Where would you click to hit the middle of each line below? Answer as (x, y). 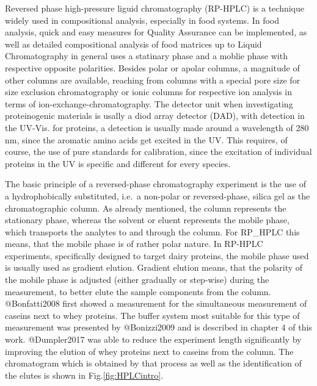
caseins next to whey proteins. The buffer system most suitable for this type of (152, 315)
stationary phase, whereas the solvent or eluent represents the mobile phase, (147, 220)
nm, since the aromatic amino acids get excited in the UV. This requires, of (146, 139)
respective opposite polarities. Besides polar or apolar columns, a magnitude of (152, 67)
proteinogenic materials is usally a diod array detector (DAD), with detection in (155, 116)
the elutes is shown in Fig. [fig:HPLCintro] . (84, 375)
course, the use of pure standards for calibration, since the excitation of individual (158, 152)
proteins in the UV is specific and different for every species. (118, 163)
